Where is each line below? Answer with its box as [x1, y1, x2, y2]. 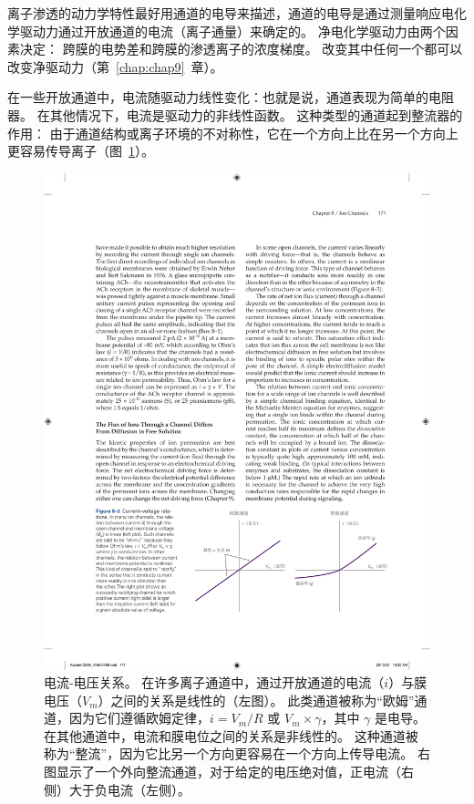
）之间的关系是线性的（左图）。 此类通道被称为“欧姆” [98, 690, 415, 709]
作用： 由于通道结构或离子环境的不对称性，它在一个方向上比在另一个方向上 [7, 123, 459, 142]
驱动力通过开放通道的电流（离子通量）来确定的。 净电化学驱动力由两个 [19, 21, 446, 40]
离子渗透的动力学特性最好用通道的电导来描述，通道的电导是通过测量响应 [7, 4, 441, 22]
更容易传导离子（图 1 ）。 [7, 141, 154, 160]
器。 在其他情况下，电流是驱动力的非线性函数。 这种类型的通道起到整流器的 [7, 105, 463, 124]
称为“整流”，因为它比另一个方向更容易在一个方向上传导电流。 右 [44, 744, 430, 763]
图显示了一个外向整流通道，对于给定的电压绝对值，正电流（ [44, 762, 401, 781]
